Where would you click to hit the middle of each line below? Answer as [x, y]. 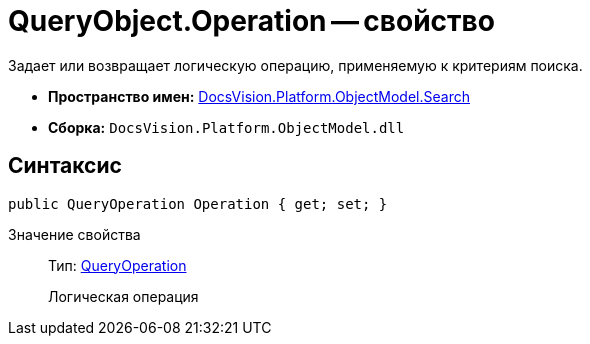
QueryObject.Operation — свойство [251, 21]
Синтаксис [65, 166]
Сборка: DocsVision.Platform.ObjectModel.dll [226, 127]
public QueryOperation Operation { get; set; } [198, 203]
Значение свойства [74, 234]
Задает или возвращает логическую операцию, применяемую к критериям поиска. [295, 65]
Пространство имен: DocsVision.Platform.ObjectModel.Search [259, 96]
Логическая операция [123, 296]
